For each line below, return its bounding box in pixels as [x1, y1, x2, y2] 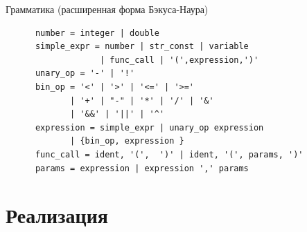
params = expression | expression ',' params [35, 163, 249, 173]
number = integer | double [35, 28, 159, 38]
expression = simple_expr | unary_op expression [35, 122, 264, 133]
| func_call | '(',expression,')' [100, 55, 259, 65]
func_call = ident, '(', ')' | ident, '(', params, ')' [35, 149, 304, 159]
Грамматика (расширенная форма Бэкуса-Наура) [6, 2, 209, 16]
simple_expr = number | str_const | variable [35, 41, 249, 52]
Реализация [6, 201, 108, 229]
